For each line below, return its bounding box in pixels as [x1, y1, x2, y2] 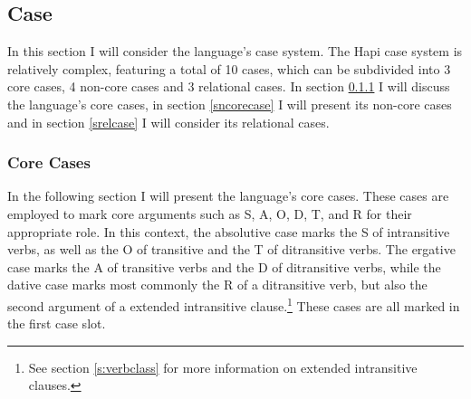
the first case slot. [7, 314, 106, 333]
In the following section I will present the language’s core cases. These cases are [7, 186, 449, 205]
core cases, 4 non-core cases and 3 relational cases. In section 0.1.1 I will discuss [7, 77, 450, 96]
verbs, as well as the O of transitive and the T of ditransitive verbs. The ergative [7, 240, 456, 259]
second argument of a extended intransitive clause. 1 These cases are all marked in [7, 293, 460, 315]
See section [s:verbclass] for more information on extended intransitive [28, 357, 418, 376]
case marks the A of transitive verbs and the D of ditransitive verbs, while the [7, 257, 441, 276]
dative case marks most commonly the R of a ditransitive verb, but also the [7, 275, 428, 294]
